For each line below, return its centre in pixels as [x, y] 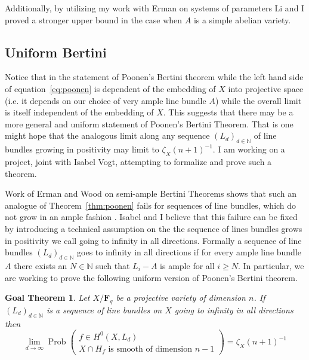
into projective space [266, 88]
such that [113, 265]
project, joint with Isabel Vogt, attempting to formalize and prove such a [138, 161]
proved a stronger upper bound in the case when [94, 19]
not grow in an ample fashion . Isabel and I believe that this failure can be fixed [151, 217]
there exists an [41, 265]
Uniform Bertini [56, 52]
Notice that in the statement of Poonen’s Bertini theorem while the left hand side [154, 77]
